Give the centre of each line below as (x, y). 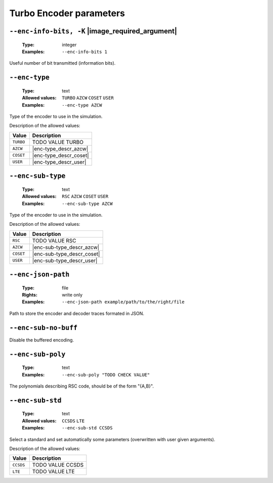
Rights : (30, 295)
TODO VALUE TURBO (58, 142)
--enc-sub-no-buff (43, 328)
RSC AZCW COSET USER (85, 197)
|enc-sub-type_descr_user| (65, 260)
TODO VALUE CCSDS (58, 465)
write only (72, 295)
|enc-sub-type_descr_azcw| (66, 247)
